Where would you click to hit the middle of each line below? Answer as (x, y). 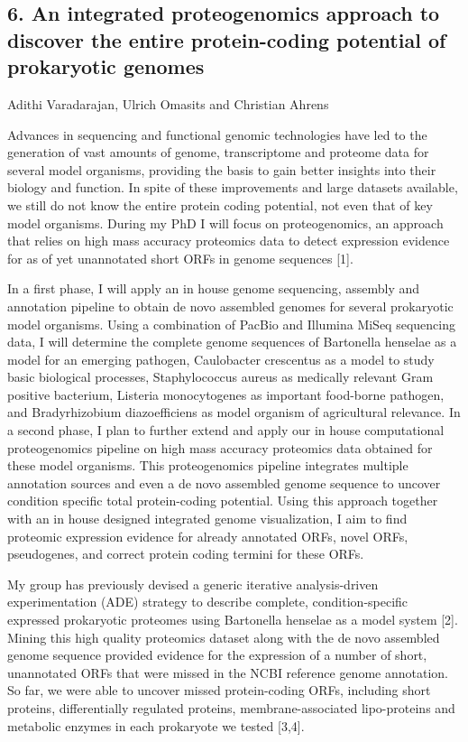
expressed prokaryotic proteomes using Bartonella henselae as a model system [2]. (233, 620)
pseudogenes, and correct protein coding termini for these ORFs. (186, 554)
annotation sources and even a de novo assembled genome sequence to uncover (224, 482)
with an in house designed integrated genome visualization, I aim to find (207, 519)
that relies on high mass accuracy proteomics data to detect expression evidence (229, 241)
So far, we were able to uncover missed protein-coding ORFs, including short (219, 690)
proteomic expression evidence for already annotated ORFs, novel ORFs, (208, 536)
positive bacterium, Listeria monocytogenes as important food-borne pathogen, (226, 394)
